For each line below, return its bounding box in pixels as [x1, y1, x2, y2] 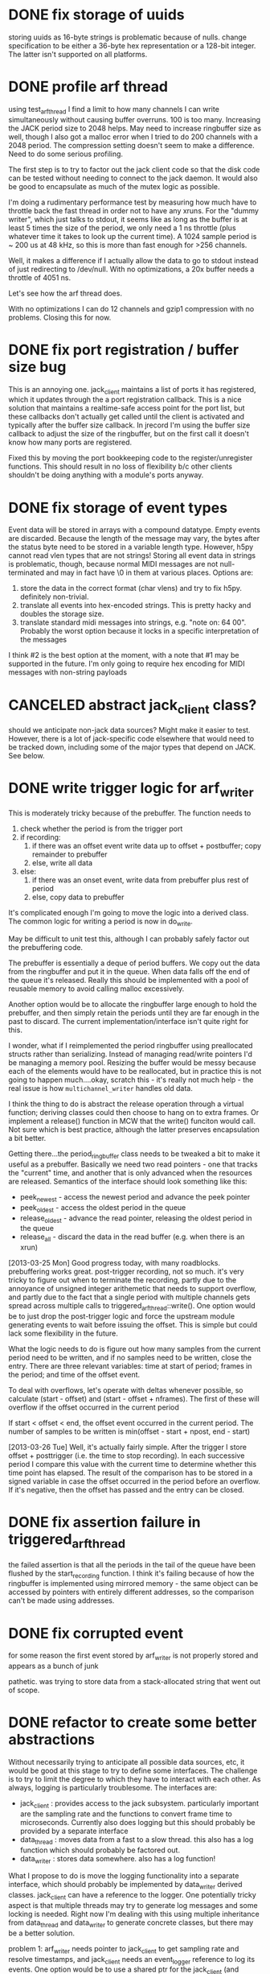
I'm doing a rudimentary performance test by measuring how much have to [8, 197, 257, 207]
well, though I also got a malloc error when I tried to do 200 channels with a [8, 131, 259, 142]
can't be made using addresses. [8, 1596, 115, 1605]
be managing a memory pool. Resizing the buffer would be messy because [8, 1058, 256, 1068]
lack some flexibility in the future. [8, 1328, 118, 1338]
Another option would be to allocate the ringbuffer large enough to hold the [8, 1000, 257, 1010]
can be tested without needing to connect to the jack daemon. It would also [8, 173, 259, 183]
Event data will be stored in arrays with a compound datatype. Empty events [8, 525, 261, 535]
